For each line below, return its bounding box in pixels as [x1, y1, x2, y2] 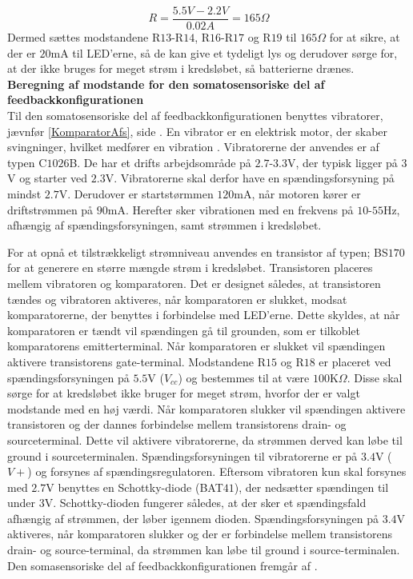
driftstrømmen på [7, 201, 94, 218]
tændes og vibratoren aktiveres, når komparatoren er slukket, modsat [7, 290, 347, 307]
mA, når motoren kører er [234, 186, 361, 202]
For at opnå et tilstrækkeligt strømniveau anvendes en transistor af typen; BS [7, 243, 388, 260]
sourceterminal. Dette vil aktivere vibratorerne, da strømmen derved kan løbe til [7, 431, 403, 448]
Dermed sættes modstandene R [7, 29, 161, 46]
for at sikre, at [329, 29, 400, 46]
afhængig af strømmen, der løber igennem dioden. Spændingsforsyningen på [7, 509, 379, 526]
